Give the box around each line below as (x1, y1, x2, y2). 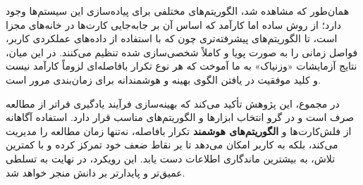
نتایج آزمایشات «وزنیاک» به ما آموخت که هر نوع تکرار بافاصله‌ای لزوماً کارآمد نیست (6, 58, 357, 73)
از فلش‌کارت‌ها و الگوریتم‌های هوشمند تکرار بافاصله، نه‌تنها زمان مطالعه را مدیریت (6, 123, 352, 138)
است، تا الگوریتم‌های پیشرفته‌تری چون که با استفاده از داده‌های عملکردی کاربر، (6, 31, 338, 46)
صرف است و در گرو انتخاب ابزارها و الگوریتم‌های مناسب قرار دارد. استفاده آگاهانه (6, 110, 355, 125)
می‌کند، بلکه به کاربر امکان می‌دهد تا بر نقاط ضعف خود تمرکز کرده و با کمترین (6, 137, 338, 152)
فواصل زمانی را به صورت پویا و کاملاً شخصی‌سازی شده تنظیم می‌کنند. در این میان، (6, 44, 358, 59)
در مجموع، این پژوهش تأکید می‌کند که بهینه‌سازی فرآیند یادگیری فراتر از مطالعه (6, 96, 340, 110)
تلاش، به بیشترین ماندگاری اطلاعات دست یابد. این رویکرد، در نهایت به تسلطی (6, 151, 336, 165)
